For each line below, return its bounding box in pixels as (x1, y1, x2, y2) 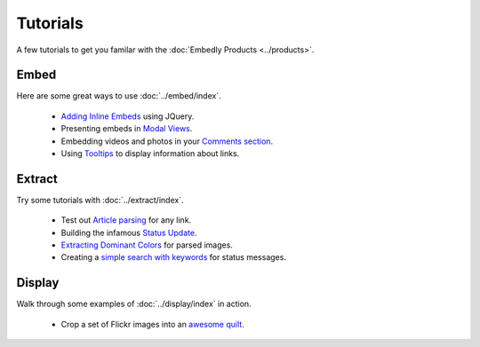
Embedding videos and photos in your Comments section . (60, 136, 274, 146)
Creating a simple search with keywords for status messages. (60, 252, 286, 263)
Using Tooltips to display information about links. (60, 148, 240, 159)
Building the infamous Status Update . (60, 227, 197, 238)
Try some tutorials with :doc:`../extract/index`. (16, 194, 184, 205)
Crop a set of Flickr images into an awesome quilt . (60, 319, 244, 329)
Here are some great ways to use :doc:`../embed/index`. (16, 91, 221, 101)
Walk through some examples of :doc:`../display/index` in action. (16, 298, 252, 310)
